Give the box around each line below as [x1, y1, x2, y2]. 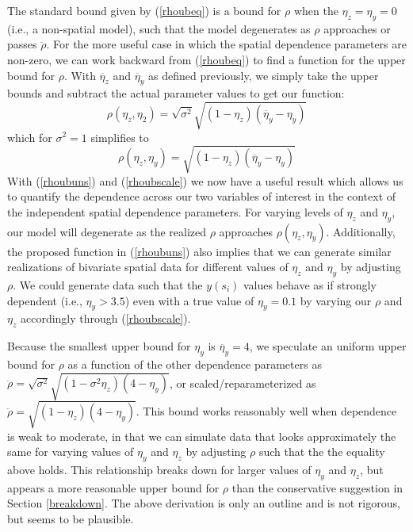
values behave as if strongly [243, 277, 377, 293]
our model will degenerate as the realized [7, 223, 207, 239]
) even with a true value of [124, 292, 254, 308]
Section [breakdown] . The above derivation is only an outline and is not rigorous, [7, 495, 400, 511]
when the [293, 2, 338, 18]
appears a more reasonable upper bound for [7, 479, 220, 496]
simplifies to [90, 128, 149, 145]
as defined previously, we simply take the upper [148, 67, 379, 83]
